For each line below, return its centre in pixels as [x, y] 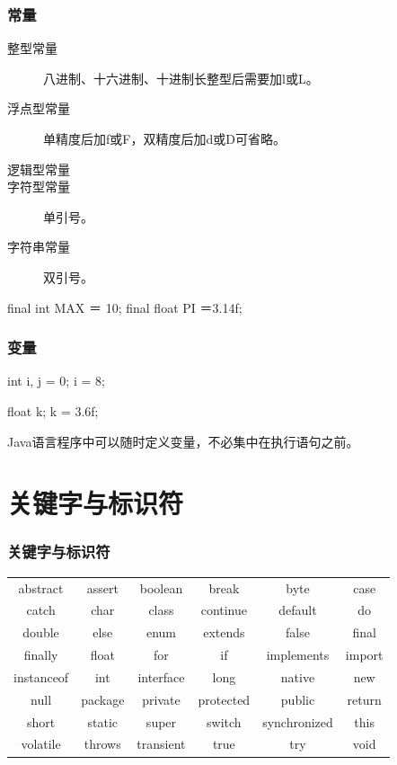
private [161, 699]
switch [224, 721]
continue [224, 610]
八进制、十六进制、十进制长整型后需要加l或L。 [181, 78]
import [364, 655]
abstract [41, 587]
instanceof [41, 676]
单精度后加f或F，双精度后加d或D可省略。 [164, 138]
